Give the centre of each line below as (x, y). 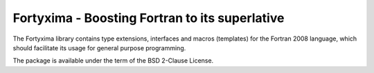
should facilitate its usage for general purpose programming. (99, 48)
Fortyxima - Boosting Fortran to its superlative (149, 18)
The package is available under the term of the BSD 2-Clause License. (113, 61)
